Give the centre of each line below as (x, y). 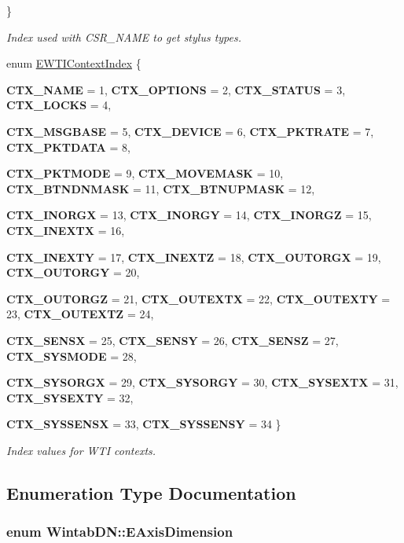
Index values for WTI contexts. (81, 450)
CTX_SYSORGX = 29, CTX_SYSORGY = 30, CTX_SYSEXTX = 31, (202, 382)
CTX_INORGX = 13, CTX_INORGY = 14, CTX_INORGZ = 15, (189, 215)
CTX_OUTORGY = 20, (73, 272)
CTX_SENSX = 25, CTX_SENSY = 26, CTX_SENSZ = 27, (173, 340)
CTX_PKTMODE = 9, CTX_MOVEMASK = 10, (145, 173)
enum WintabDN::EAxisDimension (120, 532)
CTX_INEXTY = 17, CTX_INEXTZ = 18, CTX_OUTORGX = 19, (194, 257)
